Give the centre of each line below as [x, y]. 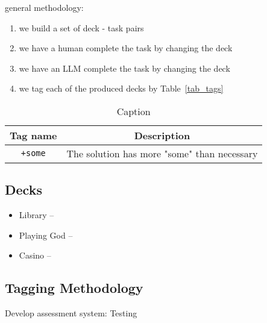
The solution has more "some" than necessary [162, 153]
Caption [133, 111]
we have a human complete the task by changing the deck [126, 48]
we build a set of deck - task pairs [81, 27]
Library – [36, 215]
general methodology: [44, 7]
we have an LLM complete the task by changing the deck [124, 68]
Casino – [35, 255]
